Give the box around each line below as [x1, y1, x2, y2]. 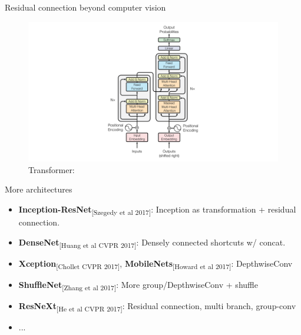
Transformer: [28, 163, 75, 175]
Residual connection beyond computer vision [5, 1, 166, 13]
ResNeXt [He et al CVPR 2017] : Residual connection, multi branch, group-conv [18, 300, 296, 313]
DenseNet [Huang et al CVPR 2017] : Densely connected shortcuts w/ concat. [18, 236, 286, 250]
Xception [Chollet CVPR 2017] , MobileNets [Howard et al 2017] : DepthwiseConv [18, 257, 293, 271]
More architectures [5, 183, 72, 195]
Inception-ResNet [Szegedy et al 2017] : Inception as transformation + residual [18, 203, 296, 217]
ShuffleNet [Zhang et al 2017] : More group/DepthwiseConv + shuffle [18, 278, 258, 292]
